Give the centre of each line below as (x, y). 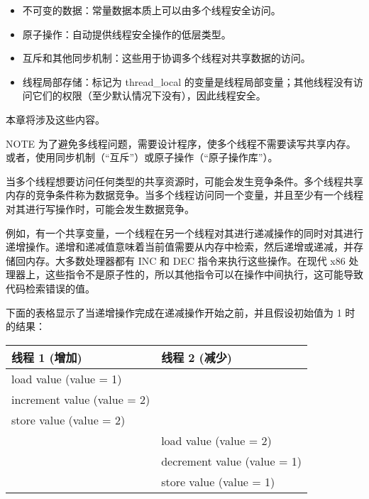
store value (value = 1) (218, 481)
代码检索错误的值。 (50, 288)
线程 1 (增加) (47, 357)
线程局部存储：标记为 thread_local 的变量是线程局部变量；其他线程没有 (188, 81)
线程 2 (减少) (197, 357)
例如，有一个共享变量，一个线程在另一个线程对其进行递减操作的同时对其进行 (184, 232)
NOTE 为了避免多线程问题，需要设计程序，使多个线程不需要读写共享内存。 (181, 143)
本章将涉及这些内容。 (55, 119)
